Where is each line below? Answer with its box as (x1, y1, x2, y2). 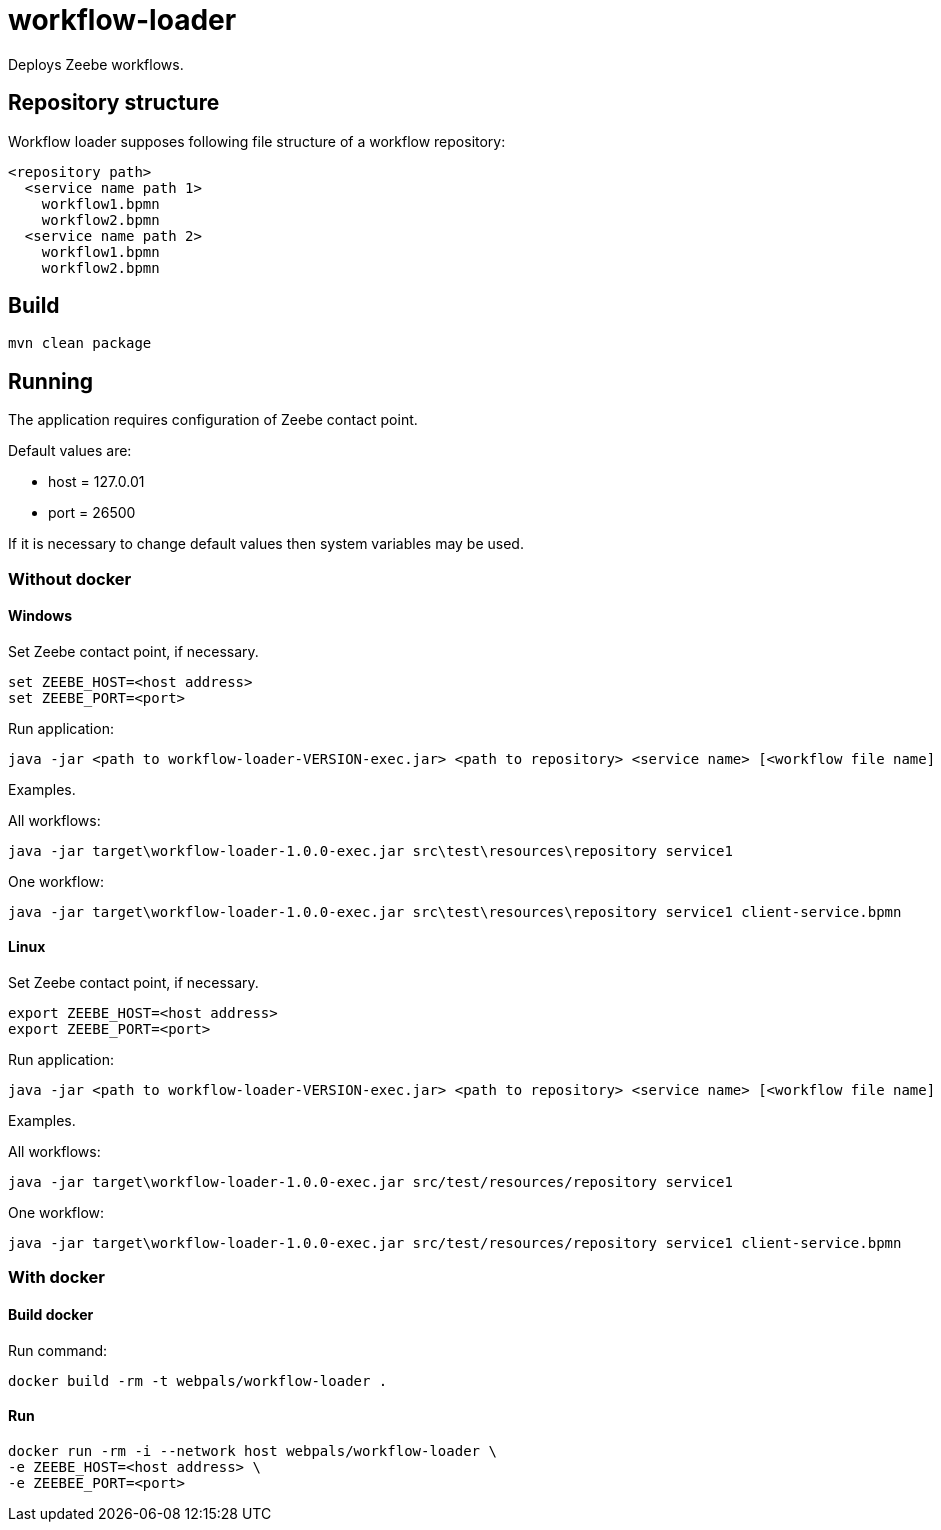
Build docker (8, 1306, 94, 1324)
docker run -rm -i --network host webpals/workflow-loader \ (8, 1442, 497, 1459)
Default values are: (8, 442, 132, 460)
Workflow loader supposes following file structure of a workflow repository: (8, 132, 506, 150)
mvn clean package (8, 335, 152, 352)
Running (8, 368, 94, 394)
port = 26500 (48, 504, 136, 522)
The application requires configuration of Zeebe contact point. (8, 411, 418, 429)
